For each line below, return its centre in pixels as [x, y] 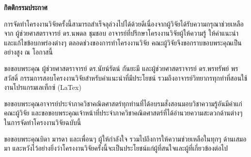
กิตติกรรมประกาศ [26, 7]
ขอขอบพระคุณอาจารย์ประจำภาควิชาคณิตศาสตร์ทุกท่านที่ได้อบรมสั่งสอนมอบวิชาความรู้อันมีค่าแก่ [123, 103]
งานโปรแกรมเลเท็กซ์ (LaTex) [43, 87]
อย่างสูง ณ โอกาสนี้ [28, 52]
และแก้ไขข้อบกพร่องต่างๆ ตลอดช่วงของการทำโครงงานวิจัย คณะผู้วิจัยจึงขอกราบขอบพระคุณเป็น [123, 42]
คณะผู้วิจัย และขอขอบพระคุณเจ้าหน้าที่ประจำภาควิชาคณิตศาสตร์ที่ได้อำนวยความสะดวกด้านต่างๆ [123, 113]
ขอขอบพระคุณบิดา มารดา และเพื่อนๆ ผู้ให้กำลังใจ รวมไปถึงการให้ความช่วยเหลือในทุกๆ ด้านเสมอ [125, 138]
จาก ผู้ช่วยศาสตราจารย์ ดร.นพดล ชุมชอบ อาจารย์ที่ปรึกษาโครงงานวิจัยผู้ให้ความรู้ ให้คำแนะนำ [121, 33]
